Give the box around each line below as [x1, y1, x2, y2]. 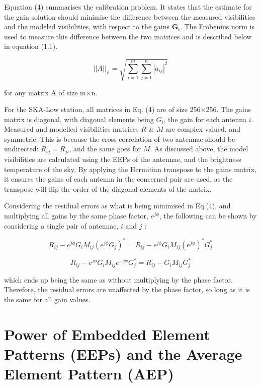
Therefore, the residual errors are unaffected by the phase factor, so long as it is [4, 284, 250, 295]
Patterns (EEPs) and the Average [4, 343, 242, 364]
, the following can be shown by [159, 210, 257, 220]
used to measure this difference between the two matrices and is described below [4, 31, 252, 41]
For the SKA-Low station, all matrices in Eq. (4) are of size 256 [4, 104, 201, 115]
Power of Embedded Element [4, 323, 210, 344]
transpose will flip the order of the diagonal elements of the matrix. [4, 183, 212, 194]
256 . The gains [206, 104, 251, 115]
